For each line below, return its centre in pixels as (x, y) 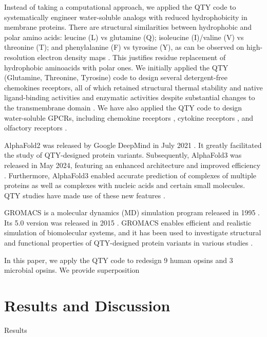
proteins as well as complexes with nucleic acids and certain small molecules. (125, 185)
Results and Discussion (87, 305)
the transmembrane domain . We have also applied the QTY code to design (123, 107)
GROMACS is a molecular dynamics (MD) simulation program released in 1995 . (132, 212)
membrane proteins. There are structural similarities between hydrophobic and (128, 27)
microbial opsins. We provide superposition (72, 270)
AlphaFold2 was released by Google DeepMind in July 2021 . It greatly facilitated (133, 145)
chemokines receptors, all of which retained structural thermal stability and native (133, 87)
